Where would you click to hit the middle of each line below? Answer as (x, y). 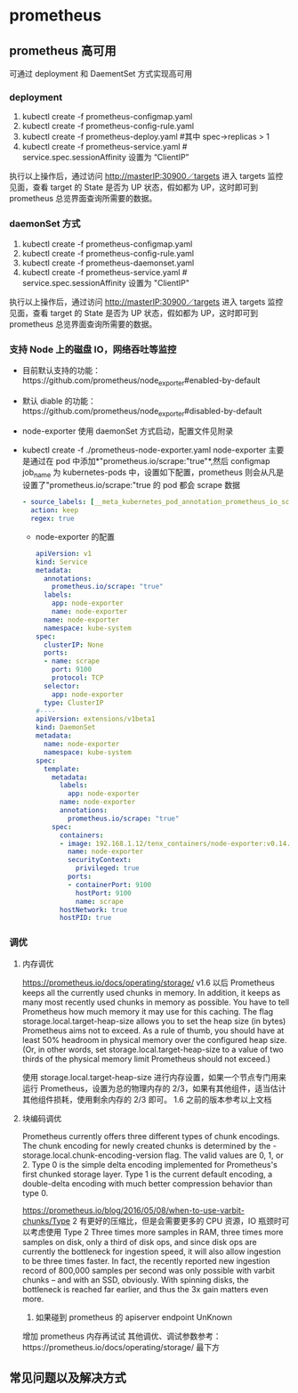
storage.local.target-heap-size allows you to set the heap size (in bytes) (154, 1021)
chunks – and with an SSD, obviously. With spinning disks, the (135, 1280)
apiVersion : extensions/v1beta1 (95, 719)
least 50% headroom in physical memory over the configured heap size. (154, 1039)
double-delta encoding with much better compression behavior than (147, 1183)
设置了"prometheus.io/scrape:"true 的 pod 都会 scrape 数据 (131, 485)
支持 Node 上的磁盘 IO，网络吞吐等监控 (93, 349)
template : (61, 769)
